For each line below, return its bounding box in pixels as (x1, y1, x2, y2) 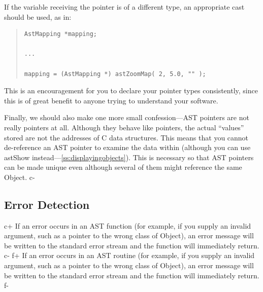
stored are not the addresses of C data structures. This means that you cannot (4, 132, 249, 142)
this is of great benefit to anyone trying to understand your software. (4, 95, 218, 105)
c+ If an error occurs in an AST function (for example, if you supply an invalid (4, 220, 251, 231)
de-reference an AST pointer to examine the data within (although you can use (4, 142, 251, 153)
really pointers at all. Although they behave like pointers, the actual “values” (4, 122, 244, 132)
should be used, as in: (4, 11, 72, 22)
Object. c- (4, 171, 35, 182)
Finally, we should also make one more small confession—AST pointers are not (4, 112, 249, 123)
